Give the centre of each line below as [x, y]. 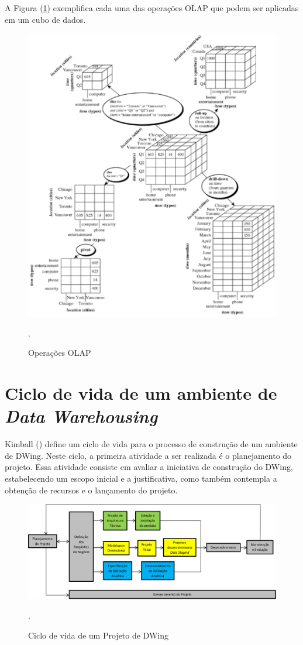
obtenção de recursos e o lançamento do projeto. [91, 490]
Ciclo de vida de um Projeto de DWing [98, 635]
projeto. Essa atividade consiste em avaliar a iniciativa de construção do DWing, [149, 467]
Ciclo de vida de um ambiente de [141, 393]
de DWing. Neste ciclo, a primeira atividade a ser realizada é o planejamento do [148, 455]
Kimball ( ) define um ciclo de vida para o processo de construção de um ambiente [151, 444]
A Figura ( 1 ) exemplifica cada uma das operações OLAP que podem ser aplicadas [152, 8]
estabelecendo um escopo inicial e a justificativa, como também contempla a [141, 478]
